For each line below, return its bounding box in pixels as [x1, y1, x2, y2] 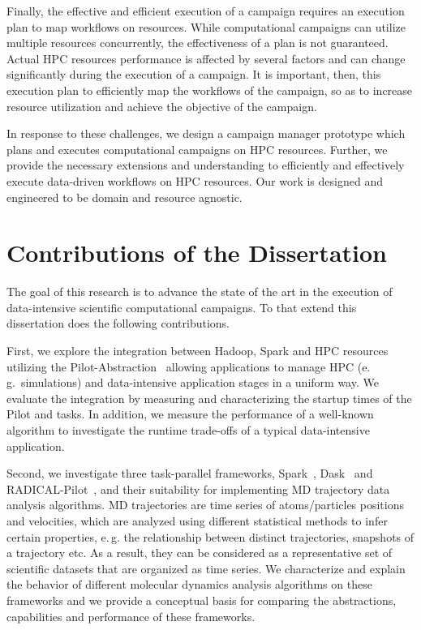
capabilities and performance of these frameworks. [6, 607, 256, 624]
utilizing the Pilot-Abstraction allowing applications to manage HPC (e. [6, 358, 371, 375]
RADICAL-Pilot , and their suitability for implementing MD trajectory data [6, 480, 390, 497]
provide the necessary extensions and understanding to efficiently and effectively [6, 156, 405, 174]
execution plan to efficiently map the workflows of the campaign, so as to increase [6, 81, 413, 98]
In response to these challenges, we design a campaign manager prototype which [6, 125, 406, 142]
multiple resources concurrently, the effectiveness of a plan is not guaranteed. [6, 34, 389, 51]
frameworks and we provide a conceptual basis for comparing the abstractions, [6, 591, 397, 608]
